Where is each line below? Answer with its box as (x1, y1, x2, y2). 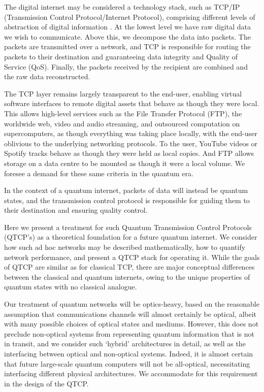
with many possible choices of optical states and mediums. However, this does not (4, 318, 259, 329)
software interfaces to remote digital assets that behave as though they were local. (4, 98, 259, 109)
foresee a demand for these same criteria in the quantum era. (4, 168, 193, 178)
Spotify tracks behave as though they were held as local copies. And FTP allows (4, 148, 254, 158)
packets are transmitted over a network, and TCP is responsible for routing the (4, 41, 251, 52)
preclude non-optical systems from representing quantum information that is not (4, 328, 254, 339)
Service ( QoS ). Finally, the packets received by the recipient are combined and (4, 61, 248, 72)
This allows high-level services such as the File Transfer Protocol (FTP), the (4, 108, 242, 118)
